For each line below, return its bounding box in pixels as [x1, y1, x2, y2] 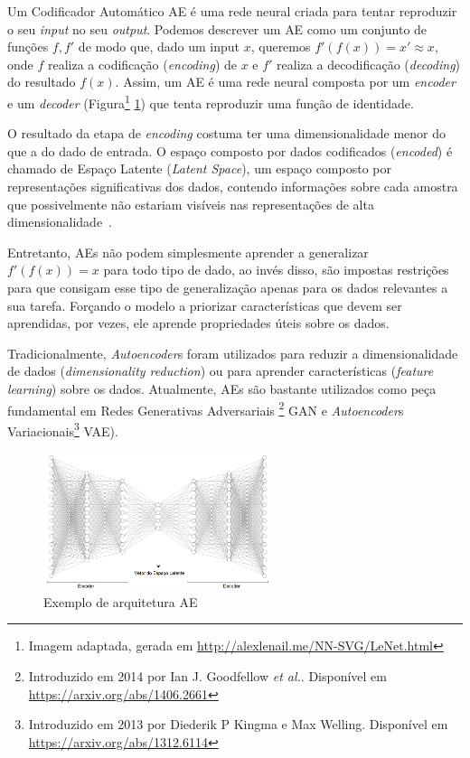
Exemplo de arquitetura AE [43, 592, 198, 611]
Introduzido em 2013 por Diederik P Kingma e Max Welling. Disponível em [28, 715, 448, 734]
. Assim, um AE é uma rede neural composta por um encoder [115, 72, 456, 91]
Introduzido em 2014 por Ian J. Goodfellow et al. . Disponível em [28, 667, 388, 686]
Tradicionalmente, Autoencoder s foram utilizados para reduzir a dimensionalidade [7, 343, 458, 362]
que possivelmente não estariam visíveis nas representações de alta [7, 194, 374, 213]
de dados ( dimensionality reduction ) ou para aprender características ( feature [7, 361, 434, 380]
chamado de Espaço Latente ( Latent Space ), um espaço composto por [7, 159, 391, 178]
